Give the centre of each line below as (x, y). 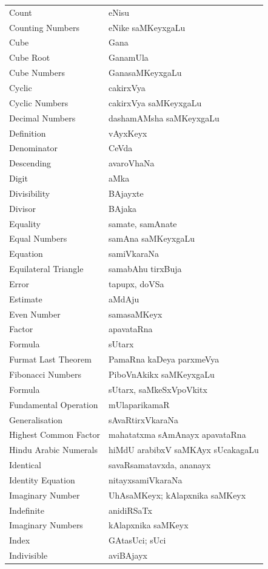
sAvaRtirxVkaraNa (144, 419)
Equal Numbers (38, 238)
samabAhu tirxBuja (145, 269)
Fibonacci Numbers (45, 374)
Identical (25, 465)
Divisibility (30, 193)
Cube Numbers (37, 73)
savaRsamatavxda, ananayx (160, 465)
